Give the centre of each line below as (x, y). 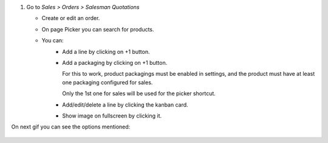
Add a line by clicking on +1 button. (106, 52)
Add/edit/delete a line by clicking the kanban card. (125, 105)
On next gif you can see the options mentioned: (71, 127)
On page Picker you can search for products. (98, 29)
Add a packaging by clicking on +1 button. (115, 62)
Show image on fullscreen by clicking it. (112, 116)
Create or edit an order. (71, 18)
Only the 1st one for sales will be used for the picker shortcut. (139, 93)
